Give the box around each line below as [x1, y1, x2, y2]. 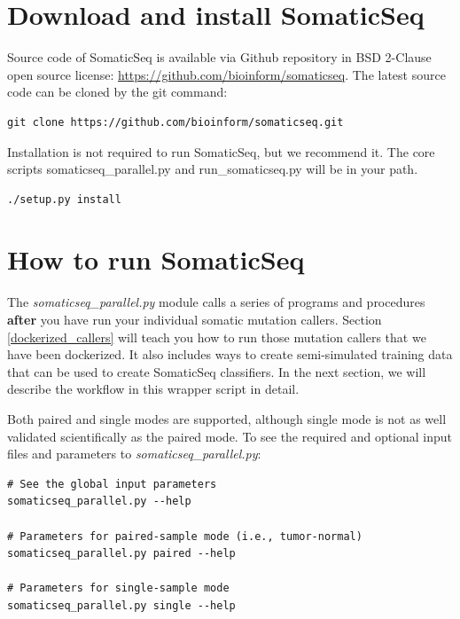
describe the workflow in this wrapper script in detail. [7, 380, 300, 398]
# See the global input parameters [7, 477, 217, 490]
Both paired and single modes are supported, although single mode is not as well [7, 409, 447, 427]
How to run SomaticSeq [7, 241, 305, 278]
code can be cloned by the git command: [7, 82, 228, 101]
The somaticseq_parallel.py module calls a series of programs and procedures [7, 293, 425, 311]
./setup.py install [7, 192, 121, 206]
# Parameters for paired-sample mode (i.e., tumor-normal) [7, 529, 363, 543]
